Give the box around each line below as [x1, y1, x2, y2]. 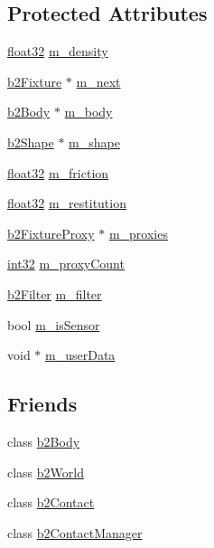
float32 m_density [7, 42, 108, 61]
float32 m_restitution [7, 194, 126, 213]
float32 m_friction [7, 163, 109, 182]
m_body [64, 102, 113, 121]
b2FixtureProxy [7, 223, 95, 242]
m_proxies [108, 223, 168, 242]
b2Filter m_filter [7, 284, 102, 303]
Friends [7, 390, 78, 418]
